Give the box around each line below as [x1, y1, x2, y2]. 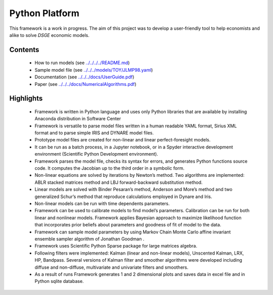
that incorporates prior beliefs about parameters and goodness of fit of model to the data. [34, 222, 221, 228]
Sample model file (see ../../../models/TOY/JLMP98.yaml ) [34, 67, 153, 73]
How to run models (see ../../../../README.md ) [34, 60, 130, 66]
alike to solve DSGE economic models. [9, 32, 89, 38]
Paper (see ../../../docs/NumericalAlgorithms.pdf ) [34, 81, 136, 87]
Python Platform [9, 8, 79, 19]
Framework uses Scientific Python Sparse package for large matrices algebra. [34, 243, 197, 249]
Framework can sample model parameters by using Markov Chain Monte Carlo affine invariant [34, 229, 231, 235]
